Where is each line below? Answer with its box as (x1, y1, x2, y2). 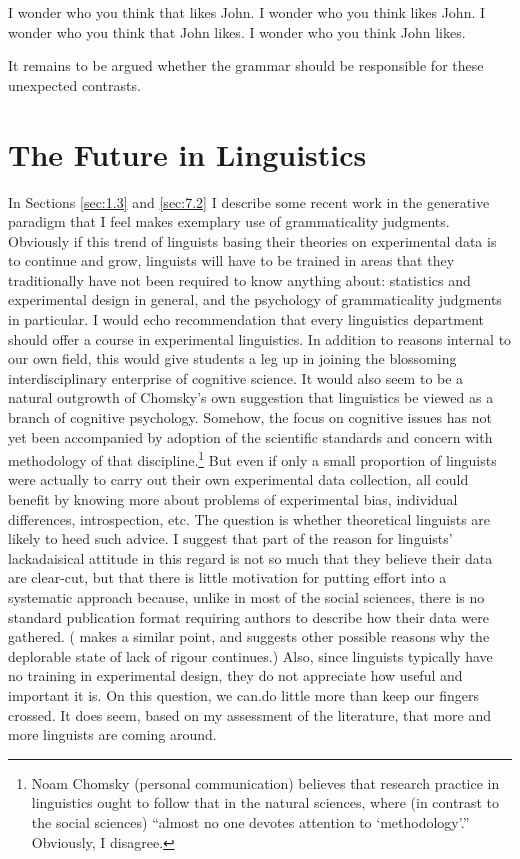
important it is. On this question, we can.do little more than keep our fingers (8, 685, 480, 705)
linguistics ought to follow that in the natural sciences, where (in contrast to (31, 792, 499, 813)
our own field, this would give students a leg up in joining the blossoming (8, 348, 457, 369)
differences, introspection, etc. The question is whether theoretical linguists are (8, 508, 491, 529)
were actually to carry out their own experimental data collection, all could (8, 469, 469, 490)
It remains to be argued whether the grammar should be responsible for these (8, 55, 484, 76)
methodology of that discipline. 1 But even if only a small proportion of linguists (8, 447, 497, 470)
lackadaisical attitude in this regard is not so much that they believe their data (8, 547, 493, 568)
